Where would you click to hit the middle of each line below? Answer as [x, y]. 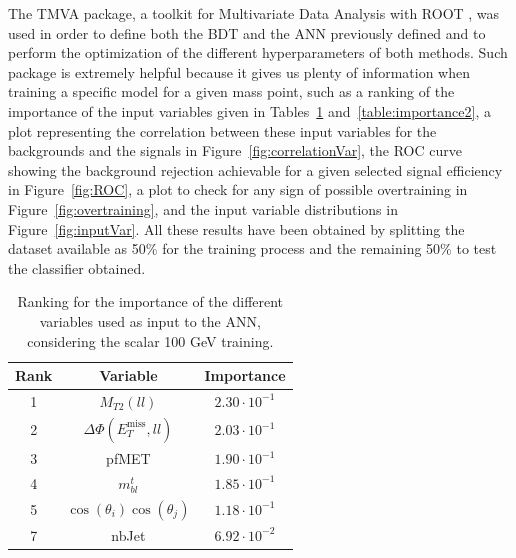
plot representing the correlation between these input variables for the [222, 130]
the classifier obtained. [77, 267]
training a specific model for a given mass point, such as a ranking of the [231, 91]
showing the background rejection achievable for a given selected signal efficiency [255, 169]
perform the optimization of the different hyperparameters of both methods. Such [258, 52]
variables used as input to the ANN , [150, 320]
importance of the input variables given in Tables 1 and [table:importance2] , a [249, 110]
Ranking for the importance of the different [150, 301]
